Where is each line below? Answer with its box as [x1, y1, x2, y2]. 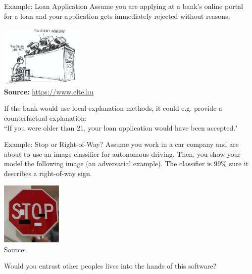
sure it [229, 158, 249, 169]
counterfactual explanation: [4, 112, 87, 123]
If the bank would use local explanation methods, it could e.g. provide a [4, 103, 222, 113]
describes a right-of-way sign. [4, 168, 92, 178]
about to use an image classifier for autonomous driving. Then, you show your [4, 148, 241, 159]
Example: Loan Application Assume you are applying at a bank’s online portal [4, 1, 243, 11]
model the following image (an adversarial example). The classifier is [4, 158, 212, 169]
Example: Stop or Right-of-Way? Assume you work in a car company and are [4, 139, 239, 149]
